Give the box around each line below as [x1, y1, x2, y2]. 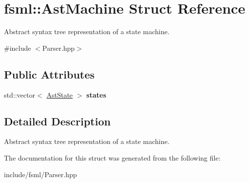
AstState [46, 89, 73, 100]
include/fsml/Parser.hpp [4, 169, 77, 179]
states [86, 89, 107, 100]
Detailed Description [4, 113, 111, 128]
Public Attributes [4, 66, 95, 81]
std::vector [4, 89, 35, 100]
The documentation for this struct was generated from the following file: [4, 152, 221, 163]
